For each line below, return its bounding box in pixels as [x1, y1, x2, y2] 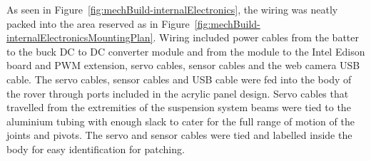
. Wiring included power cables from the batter [153, 30, 359, 45]
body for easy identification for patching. [6, 141, 185, 156]
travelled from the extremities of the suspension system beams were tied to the [6, 100, 351, 115]
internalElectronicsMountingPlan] [6, 30, 153, 45]
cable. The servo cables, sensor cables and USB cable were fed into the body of [6, 71, 352, 86]
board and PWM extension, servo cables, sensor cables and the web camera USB [6, 58, 360, 73]
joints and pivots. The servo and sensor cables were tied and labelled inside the [6, 128, 352, 142]
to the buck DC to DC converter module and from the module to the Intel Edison [6, 43, 365, 58]
